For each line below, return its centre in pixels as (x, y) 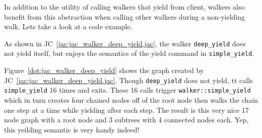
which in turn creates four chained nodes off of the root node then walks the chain (131, 100)
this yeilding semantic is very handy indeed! (72, 129)
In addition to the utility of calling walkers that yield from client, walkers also (124, 7)
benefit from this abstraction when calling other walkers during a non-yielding (125, 16)
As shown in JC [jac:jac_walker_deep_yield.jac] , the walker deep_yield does (125, 43)
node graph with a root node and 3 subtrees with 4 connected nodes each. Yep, (126, 120)
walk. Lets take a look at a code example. (68, 26)
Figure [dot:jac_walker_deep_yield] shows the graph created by (104, 70)
